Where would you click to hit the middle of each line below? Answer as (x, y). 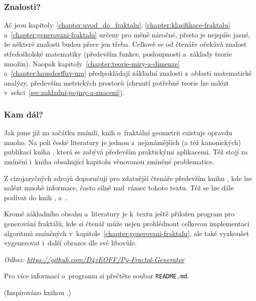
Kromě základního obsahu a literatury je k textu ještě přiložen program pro (119, 214)
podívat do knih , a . (36, 197)
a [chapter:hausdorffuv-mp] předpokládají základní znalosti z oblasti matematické (128, 73)
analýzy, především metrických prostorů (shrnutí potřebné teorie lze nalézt (117, 82)
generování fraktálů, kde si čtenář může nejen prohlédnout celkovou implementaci (127, 223)
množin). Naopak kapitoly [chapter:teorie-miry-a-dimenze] (92, 63)
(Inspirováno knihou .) (38, 292)
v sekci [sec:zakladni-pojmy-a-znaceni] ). (64, 92)
